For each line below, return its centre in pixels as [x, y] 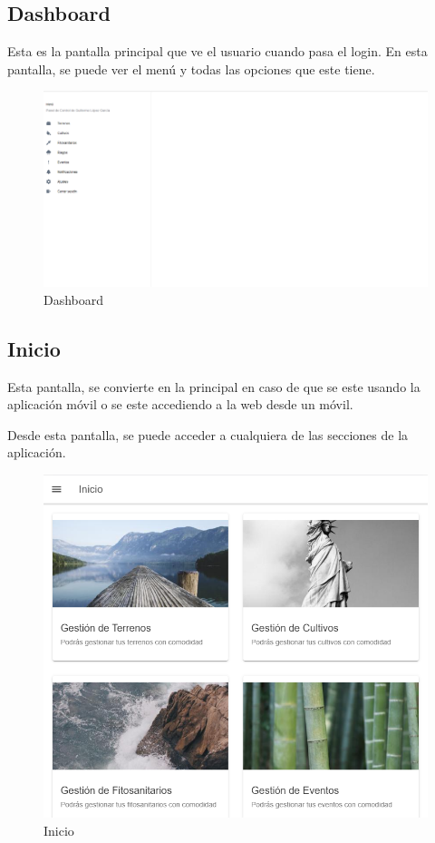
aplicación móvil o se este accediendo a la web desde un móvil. [180, 404]
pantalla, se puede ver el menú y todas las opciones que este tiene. [191, 69]
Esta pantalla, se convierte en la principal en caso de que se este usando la [214, 386]
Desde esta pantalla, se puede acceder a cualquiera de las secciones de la [208, 434]
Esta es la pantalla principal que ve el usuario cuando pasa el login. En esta [217, 51]
